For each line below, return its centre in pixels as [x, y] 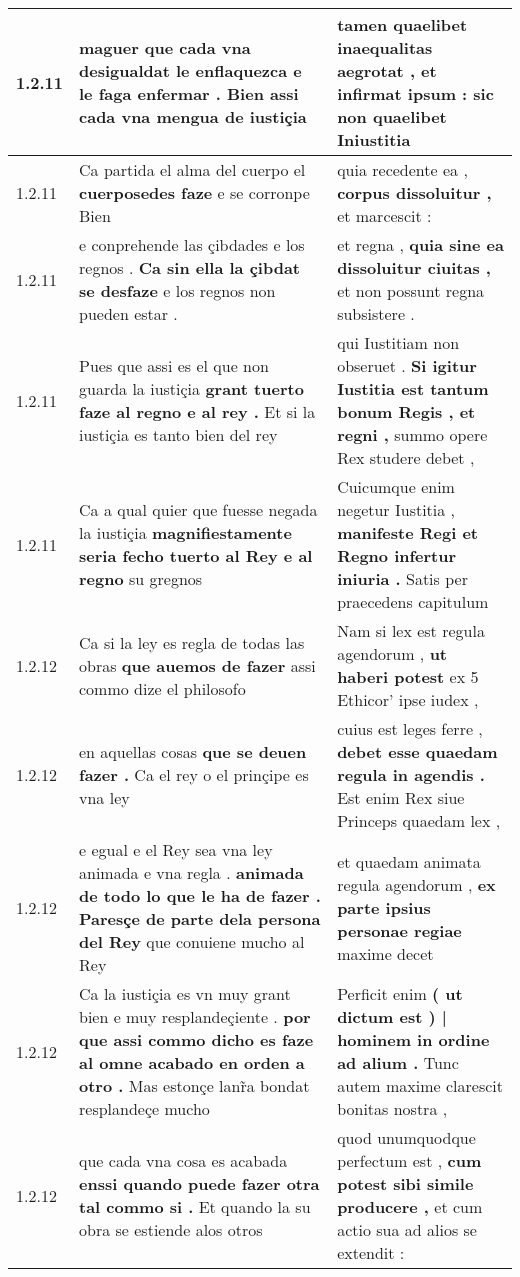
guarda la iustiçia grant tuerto [191, 388]
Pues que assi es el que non [174, 365]
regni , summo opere [412, 434]
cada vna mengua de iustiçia [193, 116]
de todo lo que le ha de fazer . [200, 895]
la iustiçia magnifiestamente [185, 532]
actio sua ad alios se [407, 1229]
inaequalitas [385, 47]
